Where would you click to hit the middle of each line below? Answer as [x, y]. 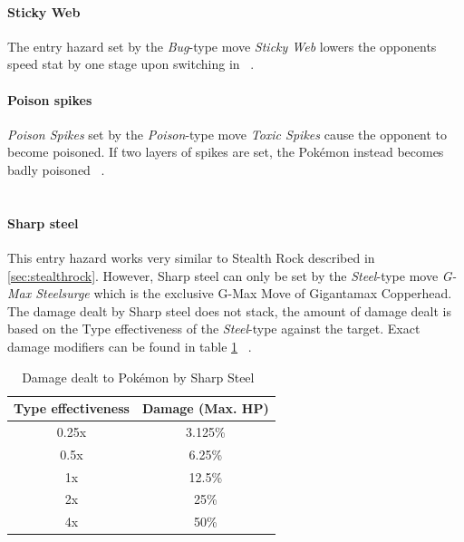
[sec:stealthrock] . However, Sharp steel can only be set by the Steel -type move [223, 275]
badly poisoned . [56, 169]
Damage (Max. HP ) [205, 408]
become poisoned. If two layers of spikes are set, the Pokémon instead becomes [226, 152]
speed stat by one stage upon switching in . [131, 64]
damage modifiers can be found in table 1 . [130, 346]
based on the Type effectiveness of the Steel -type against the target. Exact [214, 329]
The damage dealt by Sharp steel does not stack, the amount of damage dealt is [229, 310]
